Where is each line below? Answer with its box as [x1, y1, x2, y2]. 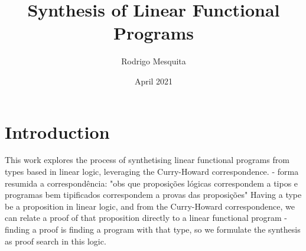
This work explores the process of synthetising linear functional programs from [5, 154, 289, 166]
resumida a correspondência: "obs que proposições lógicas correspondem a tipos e [5, 177, 298, 189]
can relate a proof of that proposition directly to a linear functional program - [5, 211, 287, 224]
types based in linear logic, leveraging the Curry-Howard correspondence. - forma [5, 165, 299, 178]
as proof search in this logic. [5, 234, 106, 247]
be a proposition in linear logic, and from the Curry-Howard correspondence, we [5, 200, 295, 212]
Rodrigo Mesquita [121, 55, 186, 67]
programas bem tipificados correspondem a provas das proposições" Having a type [5, 188, 302, 201]
